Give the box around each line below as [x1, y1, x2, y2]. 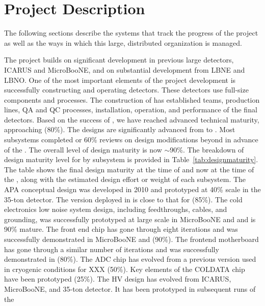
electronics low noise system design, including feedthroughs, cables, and [4, 204, 227, 215]
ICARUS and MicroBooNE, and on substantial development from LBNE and [4, 64, 245, 75]
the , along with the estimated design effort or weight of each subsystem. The [4, 174, 246, 185]
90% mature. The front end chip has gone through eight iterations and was [4, 224, 238, 234]
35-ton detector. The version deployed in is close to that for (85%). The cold [4, 194, 243, 204]
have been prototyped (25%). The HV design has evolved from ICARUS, [4, 273, 231, 284]
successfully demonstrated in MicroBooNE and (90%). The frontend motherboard [4, 234, 259, 244]
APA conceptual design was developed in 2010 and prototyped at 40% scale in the [4, 184, 261, 195]
